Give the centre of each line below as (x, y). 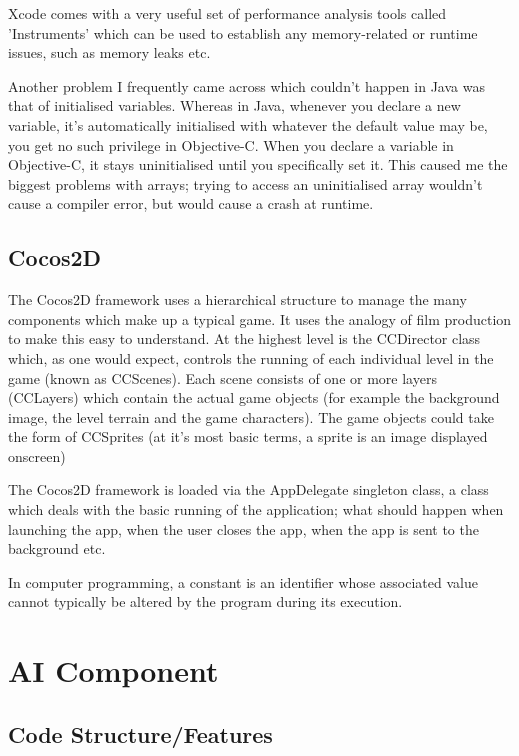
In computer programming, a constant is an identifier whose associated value (243, 581)
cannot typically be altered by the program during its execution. (205, 601)
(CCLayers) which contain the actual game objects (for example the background (254, 397)
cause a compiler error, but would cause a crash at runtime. (191, 203)
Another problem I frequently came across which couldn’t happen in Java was (246, 85)
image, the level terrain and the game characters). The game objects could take (251, 416)
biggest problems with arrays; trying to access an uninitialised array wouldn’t (245, 183)
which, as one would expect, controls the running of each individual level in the (251, 357)
